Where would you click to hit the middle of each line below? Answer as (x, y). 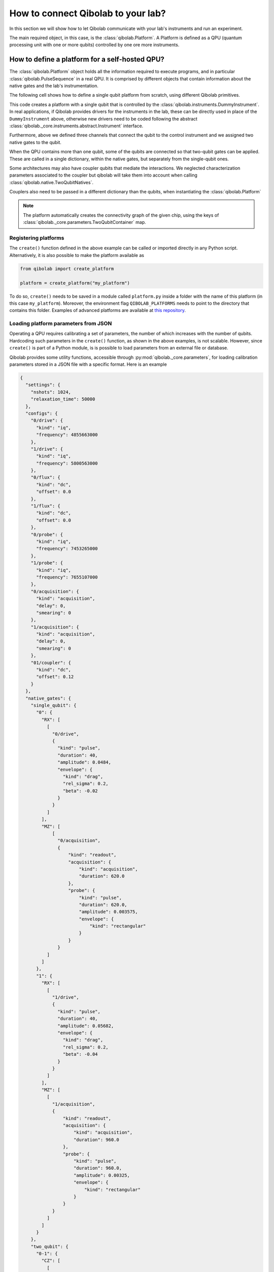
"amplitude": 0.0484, (84, 762)
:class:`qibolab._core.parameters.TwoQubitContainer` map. (85, 222)
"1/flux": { (46, 506)
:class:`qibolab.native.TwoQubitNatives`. (52, 182)
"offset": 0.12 (55, 677)
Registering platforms (37, 238)
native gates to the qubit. (36, 142)
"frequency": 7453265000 (67, 549)
